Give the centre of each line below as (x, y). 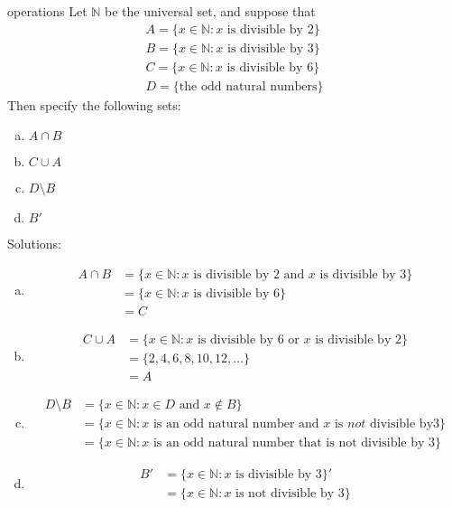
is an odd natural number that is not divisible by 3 (294, 443)
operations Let (47, 11)
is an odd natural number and (236, 424)
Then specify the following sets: (94, 104)
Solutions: (34, 244)
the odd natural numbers (248, 86)
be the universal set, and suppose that (210, 11)
